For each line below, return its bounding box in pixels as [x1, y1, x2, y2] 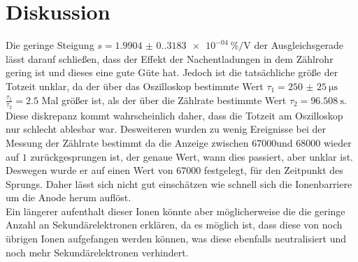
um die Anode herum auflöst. [6, 190, 131, 205]
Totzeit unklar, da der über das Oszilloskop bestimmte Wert [6, 78, 264, 93]
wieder [323, 135, 352, 150]
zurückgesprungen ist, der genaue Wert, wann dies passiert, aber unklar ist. [30, 149, 353, 163]
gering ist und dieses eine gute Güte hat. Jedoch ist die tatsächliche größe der [6, 65, 338, 80]
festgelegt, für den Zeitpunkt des [203, 163, 343, 177]
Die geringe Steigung [6, 38, 94, 52]
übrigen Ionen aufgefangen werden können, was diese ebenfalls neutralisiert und [6, 231, 347, 246]
